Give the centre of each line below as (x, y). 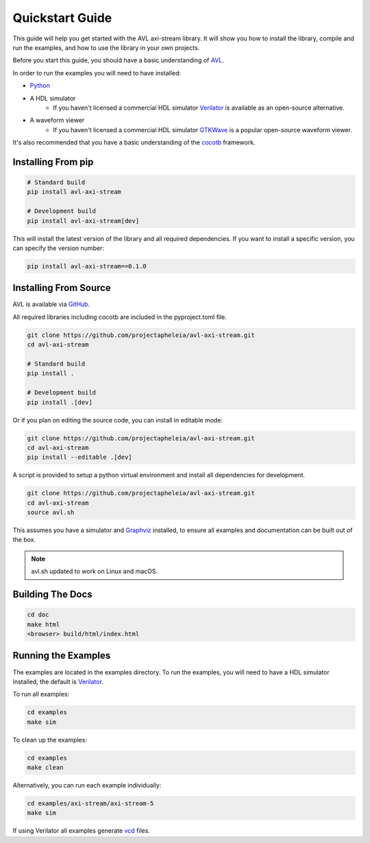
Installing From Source (62, 288)
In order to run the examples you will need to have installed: (97, 73)
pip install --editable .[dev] (80, 457)
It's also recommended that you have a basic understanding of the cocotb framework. (134, 142)
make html (44, 624)
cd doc (38, 615)
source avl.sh (51, 513)
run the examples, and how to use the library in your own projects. (106, 47)
